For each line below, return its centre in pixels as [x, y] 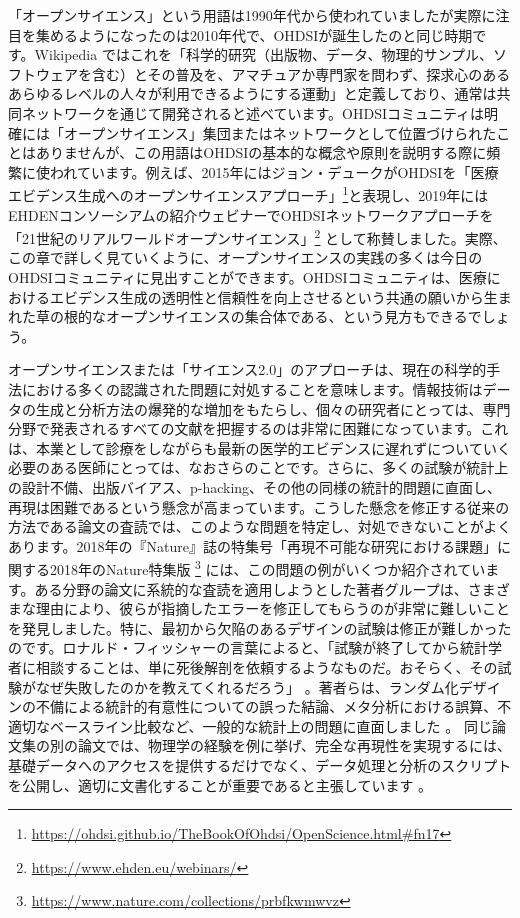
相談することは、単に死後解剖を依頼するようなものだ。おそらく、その [266, 666]
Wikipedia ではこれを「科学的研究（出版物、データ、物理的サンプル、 [264, 54]
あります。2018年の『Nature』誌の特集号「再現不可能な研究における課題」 [253, 545]
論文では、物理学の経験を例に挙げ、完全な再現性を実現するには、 [294, 745]
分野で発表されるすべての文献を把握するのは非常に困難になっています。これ [258, 428]
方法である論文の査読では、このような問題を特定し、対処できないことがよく [260, 526]
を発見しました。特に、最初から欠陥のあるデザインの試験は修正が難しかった [260, 627]
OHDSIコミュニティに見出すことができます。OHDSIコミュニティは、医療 [247, 277]
